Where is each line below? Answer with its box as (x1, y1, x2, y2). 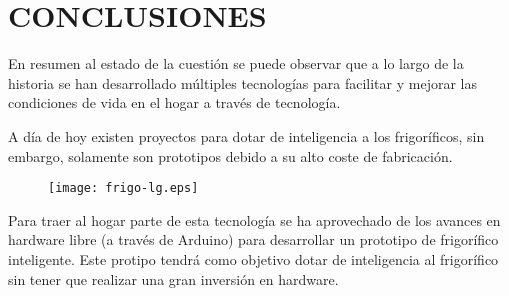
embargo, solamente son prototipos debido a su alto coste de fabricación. (8, 145, 453, 166)
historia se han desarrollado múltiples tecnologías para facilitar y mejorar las (8, 72, 477, 93)
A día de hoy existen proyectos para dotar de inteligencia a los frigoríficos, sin (8, 125, 485, 146)
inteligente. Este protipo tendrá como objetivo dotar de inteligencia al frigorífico (8, 248, 499, 269)
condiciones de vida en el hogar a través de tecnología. (8, 92, 341, 113)
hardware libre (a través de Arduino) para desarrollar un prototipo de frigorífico (8, 229, 499, 250)
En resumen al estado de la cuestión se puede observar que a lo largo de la (8, 53, 464, 74)
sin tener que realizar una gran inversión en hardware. (8, 268, 339, 289)
